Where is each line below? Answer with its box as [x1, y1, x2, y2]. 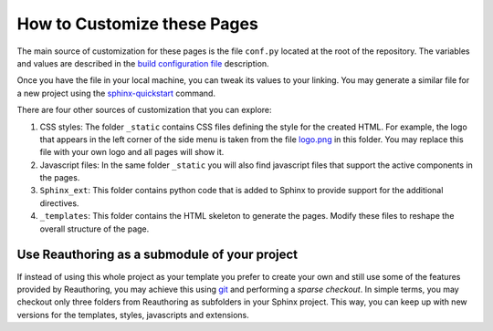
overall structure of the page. [39, 223, 150, 234]
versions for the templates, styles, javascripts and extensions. [16, 309, 250, 320]
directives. [39, 197, 79, 209]
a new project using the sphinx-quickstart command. [16, 88, 216, 98]
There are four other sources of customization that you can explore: [16, 105, 273, 116]
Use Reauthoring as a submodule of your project [16, 247, 299, 263]
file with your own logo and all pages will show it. [39, 147, 225, 158]
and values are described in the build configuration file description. [16, 57, 269, 68]
